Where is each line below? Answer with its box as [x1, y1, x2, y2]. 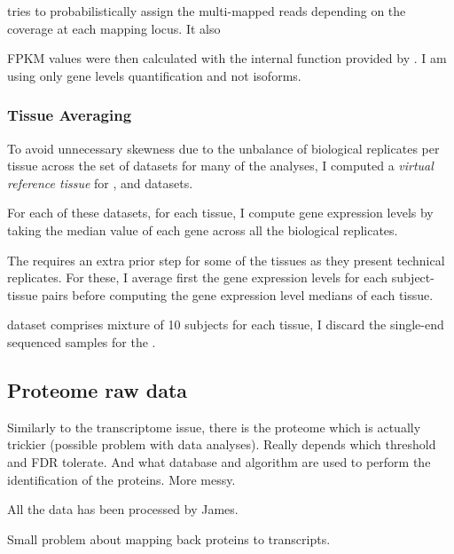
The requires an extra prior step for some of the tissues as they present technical [7, 250, 445, 269]
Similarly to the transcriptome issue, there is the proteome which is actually [7, 417, 421, 436]
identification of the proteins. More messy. [7, 470, 236, 488]
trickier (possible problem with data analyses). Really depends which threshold [7, 435, 436, 454]
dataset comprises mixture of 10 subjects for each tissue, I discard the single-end [7, 315, 444, 334]
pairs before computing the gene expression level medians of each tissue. [42, 285, 434, 304]
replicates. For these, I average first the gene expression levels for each [7, 268, 387, 287]
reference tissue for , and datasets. [7, 173, 193, 192]
